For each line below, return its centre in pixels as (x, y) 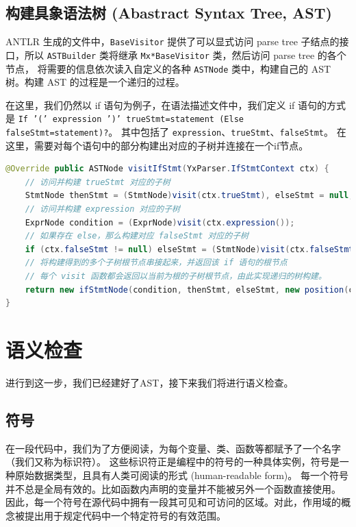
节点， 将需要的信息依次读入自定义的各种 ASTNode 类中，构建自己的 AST (168, 68)
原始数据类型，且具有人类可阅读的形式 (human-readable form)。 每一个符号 (181, 475)
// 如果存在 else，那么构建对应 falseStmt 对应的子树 (137, 236)
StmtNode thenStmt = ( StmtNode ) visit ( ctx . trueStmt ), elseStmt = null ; (189, 196)
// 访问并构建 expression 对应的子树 (102, 209)
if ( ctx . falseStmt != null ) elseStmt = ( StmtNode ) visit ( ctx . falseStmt (189, 249)
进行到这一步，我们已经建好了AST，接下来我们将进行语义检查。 (150, 382)
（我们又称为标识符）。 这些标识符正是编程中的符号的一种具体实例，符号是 (173, 462)
